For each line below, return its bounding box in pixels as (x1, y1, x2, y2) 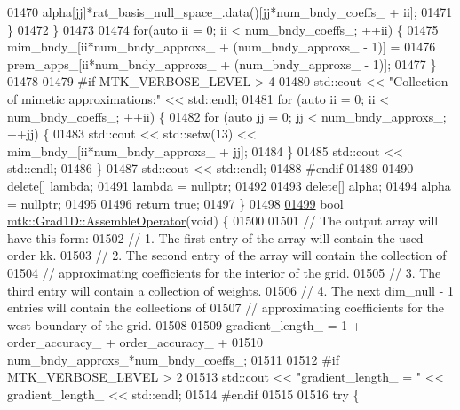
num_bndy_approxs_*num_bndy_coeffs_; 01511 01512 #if (7, 350, 339, 368)
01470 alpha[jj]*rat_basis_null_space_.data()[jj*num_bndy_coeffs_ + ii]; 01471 (7, 3, 453, 20)
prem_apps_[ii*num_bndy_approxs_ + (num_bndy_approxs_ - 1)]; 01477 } (7, 54, 437, 73)
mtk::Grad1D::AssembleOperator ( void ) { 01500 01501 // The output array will (7, 211, 439, 230)
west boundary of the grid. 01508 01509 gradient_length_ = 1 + (7, 315, 361, 334)
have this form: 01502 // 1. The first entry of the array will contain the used (7, 228, 424, 247)
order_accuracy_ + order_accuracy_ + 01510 (7, 333, 264, 351)
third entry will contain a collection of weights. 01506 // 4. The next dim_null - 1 (7, 280, 454, 299)
